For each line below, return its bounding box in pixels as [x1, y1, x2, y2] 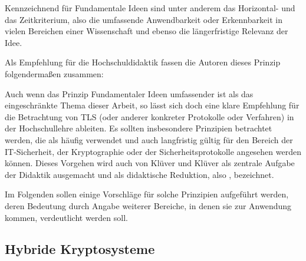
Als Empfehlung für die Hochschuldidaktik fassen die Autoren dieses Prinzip [5, 56, 281, 68]
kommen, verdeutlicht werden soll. [5, 211, 128, 223]
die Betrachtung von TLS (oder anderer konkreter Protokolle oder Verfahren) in [5, 110, 294, 123]
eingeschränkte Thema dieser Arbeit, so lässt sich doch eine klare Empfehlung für [5, 99, 300, 111]
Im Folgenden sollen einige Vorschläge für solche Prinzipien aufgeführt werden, [5, 188, 289, 200]
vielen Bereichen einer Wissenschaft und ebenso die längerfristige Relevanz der [5, 25, 288, 37]
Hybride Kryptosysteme [5, 240, 155, 258]
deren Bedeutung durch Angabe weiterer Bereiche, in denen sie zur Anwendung [5, 199, 292, 212]
